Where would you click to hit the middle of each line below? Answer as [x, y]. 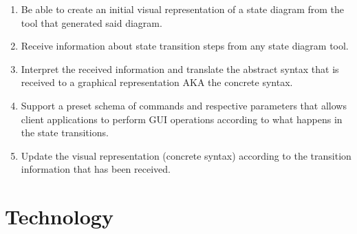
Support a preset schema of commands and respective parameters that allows [184, 105]
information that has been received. [96, 169]
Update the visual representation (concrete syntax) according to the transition [186, 155]
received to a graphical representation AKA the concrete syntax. [157, 82]
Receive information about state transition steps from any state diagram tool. [185, 46]
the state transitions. [65, 132]
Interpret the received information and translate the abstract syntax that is [180, 68]
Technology [59, 216]
